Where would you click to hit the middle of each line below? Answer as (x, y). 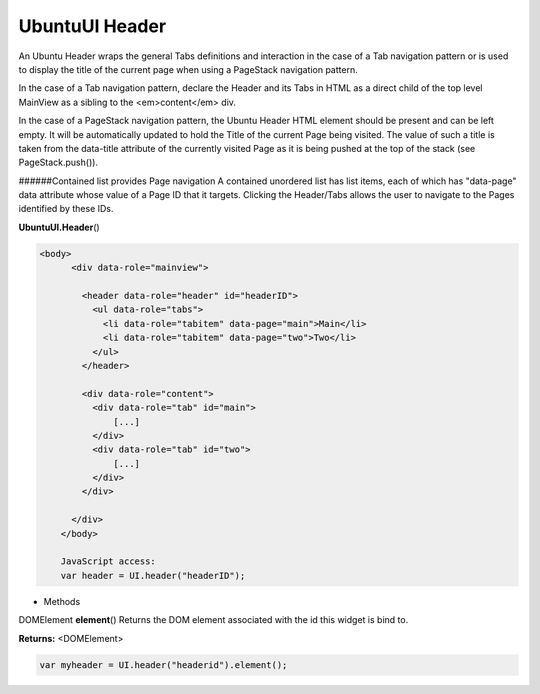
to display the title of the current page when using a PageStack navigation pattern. (188, 69)
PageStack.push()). (58, 162)
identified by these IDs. (66, 209)
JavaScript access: (108, 561)
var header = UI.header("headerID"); (153, 575)
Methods (62, 601)
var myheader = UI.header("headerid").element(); (163, 664)
